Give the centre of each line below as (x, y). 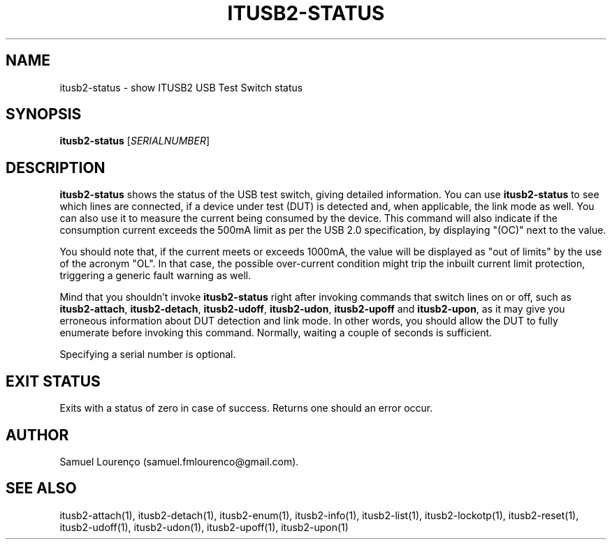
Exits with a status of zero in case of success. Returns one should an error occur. (246, 408)
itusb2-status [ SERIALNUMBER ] (135, 141)
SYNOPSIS (44, 114)
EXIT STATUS (53, 381)
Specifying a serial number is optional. (148, 354)
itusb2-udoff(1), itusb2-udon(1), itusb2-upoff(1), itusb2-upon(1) (204, 527)
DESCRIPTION (56, 167)
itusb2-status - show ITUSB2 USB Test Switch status (181, 87)
